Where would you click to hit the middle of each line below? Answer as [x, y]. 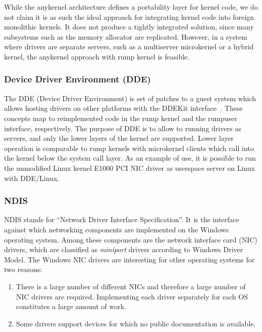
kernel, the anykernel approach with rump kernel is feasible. [97, 56]
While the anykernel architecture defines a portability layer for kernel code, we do [131, 7]
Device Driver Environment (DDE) [78, 79]
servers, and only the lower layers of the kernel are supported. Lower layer [119, 138]
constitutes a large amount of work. [71, 306]
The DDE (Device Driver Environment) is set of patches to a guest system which [130, 98]
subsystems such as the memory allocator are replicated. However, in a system [126, 36]
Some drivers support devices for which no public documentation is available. [136, 323]
